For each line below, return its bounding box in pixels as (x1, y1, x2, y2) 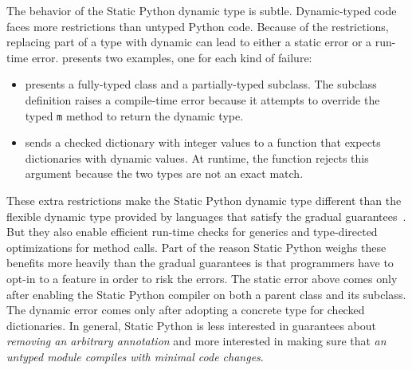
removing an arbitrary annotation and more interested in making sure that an (6, 333, 386, 349)
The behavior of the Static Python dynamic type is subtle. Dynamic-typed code (6, 2, 397, 18)
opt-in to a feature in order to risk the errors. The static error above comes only (6, 270, 398, 286)
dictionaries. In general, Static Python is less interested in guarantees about (6, 317, 376, 333)
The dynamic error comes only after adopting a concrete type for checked (6, 301, 365, 318)
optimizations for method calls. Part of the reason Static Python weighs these (6, 238, 386, 255)
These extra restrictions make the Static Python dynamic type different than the (6, 192, 402, 208)
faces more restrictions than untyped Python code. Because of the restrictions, (6, 18, 389, 34)
